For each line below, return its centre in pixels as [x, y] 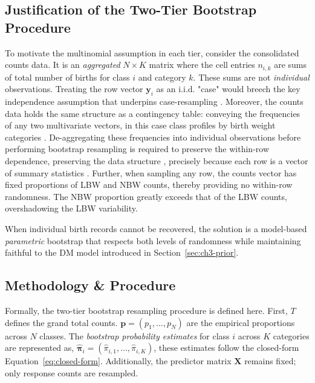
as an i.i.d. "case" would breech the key [228, 89]
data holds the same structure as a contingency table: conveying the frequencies [153, 113]
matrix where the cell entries [202, 65]
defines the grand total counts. [61, 322]
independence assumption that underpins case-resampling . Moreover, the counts [154, 102]
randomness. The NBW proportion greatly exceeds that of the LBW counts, [146, 196]
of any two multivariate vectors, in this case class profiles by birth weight [140, 125]
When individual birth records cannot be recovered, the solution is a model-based [156, 228]
